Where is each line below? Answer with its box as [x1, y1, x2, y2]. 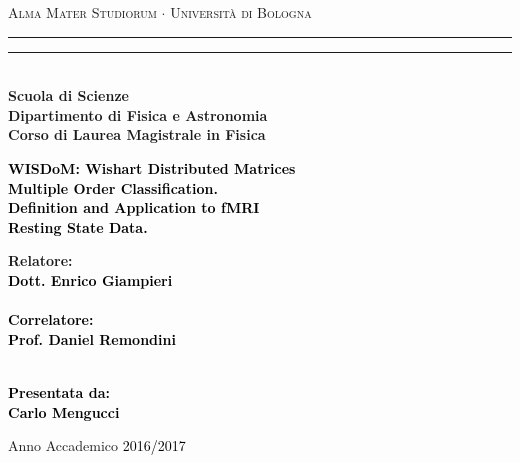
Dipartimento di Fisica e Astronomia [8, 104, 268, 125]
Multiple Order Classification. [8, 177, 218, 198]
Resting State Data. [8, 216, 148, 237]
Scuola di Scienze [8, 85, 129, 106]
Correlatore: [8, 309, 94, 330]
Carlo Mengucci [8, 401, 120, 422]
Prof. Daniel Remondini [8, 328, 176, 349]
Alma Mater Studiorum [8, 2, 157, 22]
